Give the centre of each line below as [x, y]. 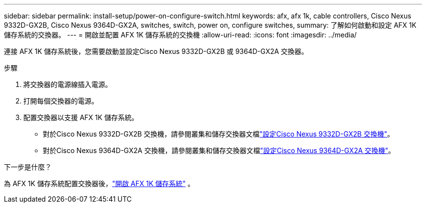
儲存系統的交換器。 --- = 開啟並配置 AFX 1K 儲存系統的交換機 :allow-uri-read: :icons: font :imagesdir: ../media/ [180, 35]
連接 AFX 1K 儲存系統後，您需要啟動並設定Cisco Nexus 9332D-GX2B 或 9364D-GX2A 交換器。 [156, 51]
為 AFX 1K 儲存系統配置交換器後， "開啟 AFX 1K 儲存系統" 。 [99, 183]
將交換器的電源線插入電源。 [68, 84]
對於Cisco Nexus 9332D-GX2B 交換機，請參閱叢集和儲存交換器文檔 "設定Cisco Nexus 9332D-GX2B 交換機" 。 [219, 134]
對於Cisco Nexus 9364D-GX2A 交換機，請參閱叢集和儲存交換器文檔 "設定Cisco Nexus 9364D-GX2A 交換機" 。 [219, 150]
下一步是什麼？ [28, 167]
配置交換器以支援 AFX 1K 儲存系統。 [81, 117]
